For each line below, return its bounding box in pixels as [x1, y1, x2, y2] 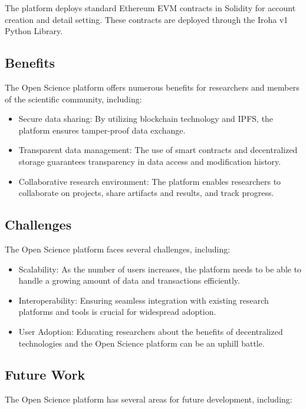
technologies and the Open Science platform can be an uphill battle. [18, 337, 265, 349]
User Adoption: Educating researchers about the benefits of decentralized [18, 325, 283, 337]
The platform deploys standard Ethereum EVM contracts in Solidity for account [5, 2, 296, 14]
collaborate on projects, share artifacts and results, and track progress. [18, 187, 274, 199]
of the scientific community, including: [5, 92, 142, 105]
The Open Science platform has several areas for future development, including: [5, 393, 292, 405]
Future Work [5, 365, 85, 384]
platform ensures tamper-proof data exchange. [18, 124, 186, 136]
